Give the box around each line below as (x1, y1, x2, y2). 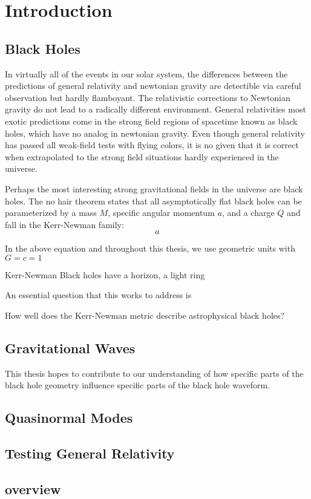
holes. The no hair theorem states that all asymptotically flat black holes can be (5, 194, 302, 207)
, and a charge (221, 206, 275, 219)
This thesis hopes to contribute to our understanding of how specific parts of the (5, 367, 304, 379)
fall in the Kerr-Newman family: (5, 218, 124, 230)
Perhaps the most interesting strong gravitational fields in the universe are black (5, 182, 303, 195)
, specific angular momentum (108, 206, 215, 219)
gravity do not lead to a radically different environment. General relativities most (5, 103, 306, 116)
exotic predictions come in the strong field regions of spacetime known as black (5, 114, 298, 127)
